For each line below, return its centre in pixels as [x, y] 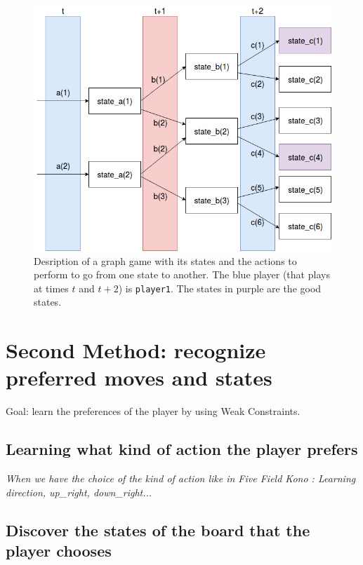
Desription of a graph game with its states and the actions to [165, 260]
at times [51, 288]
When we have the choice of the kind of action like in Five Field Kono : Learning [181, 478]
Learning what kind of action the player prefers [182, 449]
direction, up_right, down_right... [79, 492]
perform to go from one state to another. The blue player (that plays [182, 274]
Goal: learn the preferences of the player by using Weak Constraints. [153, 411]
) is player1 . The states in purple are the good [220, 288]
